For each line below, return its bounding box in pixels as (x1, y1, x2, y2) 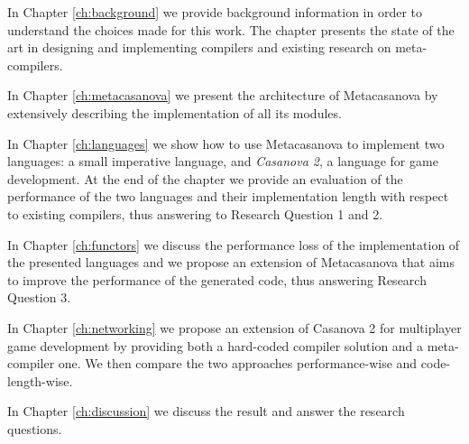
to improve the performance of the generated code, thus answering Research (7, 270, 427, 289)
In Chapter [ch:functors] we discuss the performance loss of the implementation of (7, 235, 460, 254)
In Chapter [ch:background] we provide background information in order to (7, 3, 423, 21)
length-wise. (7, 371, 73, 390)
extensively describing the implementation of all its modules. (7, 103, 342, 122)
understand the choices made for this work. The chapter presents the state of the (7, 20, 455, 39)
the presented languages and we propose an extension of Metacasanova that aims (7, 253, 455, 272)
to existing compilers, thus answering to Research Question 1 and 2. (7, 204, 383, 223)
